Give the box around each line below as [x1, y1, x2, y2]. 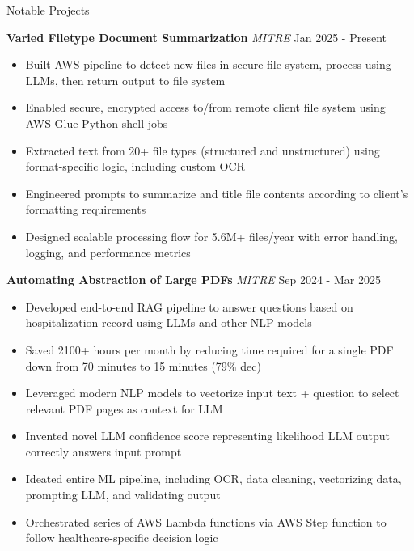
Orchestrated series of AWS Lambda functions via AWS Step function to [25, 513, 387, 530]
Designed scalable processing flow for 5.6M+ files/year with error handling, [25, 227, 398, 244]
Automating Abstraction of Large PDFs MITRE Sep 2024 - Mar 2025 [6, 271, 381, 288]
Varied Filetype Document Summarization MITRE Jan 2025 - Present [6, 28, 387, 45]
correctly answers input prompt [25, 443, 182, 460]
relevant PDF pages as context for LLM [25, 400, 223, 417]
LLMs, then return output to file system [25, 71, 226, 88]
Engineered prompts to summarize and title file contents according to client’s [25, 184, 408, 201]
